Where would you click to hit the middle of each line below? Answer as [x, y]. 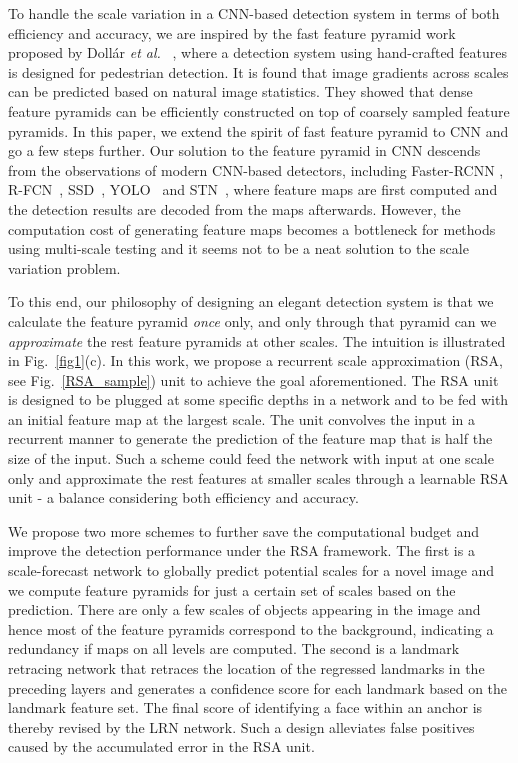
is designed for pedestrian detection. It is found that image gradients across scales [258, 71]
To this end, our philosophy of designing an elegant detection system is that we [251, 301]
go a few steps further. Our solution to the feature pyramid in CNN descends [244, 150]
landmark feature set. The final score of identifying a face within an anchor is [245, 707]
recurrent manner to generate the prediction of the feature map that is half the [250, 438]
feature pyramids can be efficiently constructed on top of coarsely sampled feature [259, 110]
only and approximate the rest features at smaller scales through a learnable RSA [258, 477]
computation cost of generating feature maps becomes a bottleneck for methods [252, 228]
